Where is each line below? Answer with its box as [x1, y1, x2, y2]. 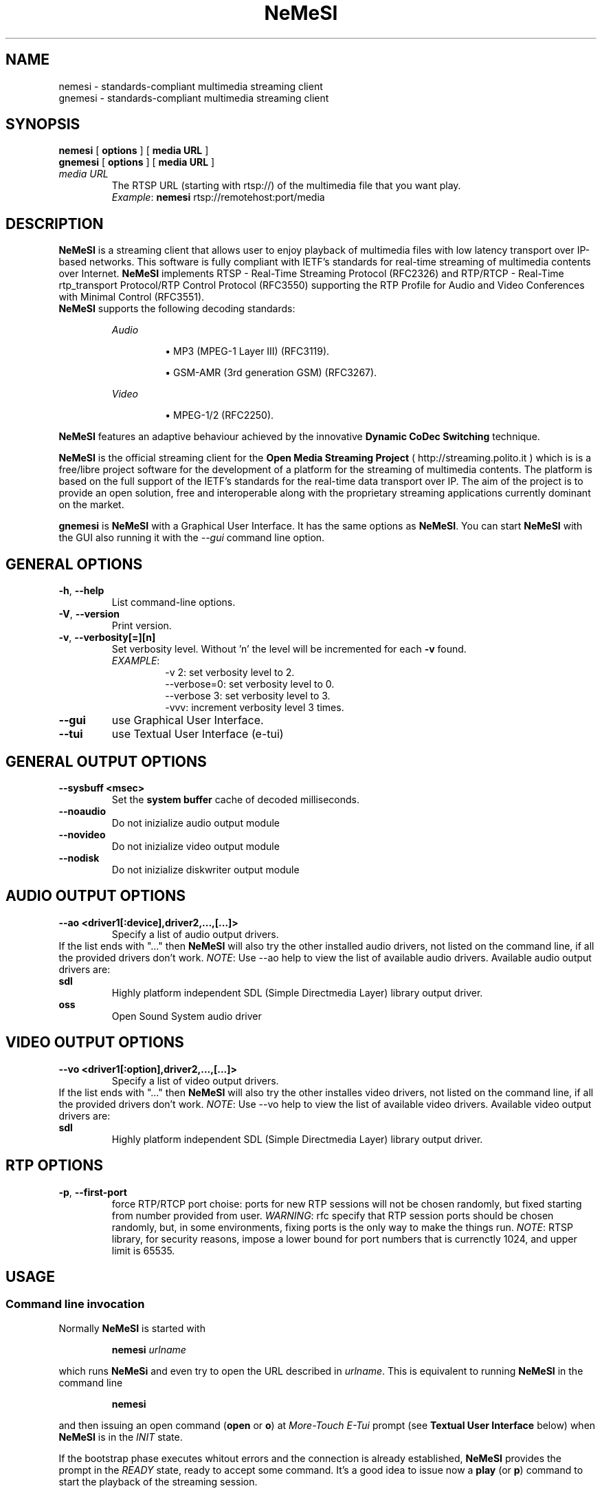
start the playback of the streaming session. [58, 1475, 258, 1487]
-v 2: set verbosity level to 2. [165, 666, 295, 679]
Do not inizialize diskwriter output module [111, 863, 300, 875]
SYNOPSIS [5, 116, 80, 133]
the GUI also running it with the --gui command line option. [58, 532, 325, 544]
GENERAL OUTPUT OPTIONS [5, 752, 207, 770]
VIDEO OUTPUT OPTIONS [5, 1034, 184, 1051]
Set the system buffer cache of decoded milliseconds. [111, 793, 360, 805]
